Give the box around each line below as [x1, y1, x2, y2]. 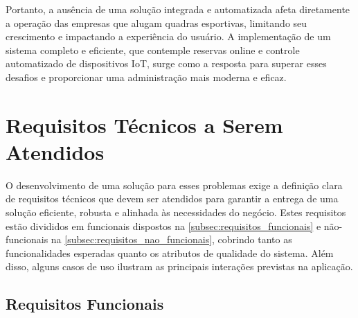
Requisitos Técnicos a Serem [6, 110, 283, 139]
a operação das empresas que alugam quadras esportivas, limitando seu [6, 15, 307, 30]
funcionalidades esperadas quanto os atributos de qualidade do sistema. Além [6, 245, 334, 260]
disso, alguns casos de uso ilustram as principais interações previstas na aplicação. [6, 259, 353, 274]
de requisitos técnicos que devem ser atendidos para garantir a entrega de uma [6, 191, 339, 206]
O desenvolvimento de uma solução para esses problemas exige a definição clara [6, 177, 343, 192]
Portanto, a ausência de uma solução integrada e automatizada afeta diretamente [6, 2, 350, 16]
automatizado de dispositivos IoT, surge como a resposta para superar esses [6, 56, 327, 71]
